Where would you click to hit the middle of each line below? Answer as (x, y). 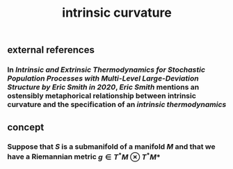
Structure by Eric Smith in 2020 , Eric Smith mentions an (103, 87)
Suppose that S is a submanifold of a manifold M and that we (111, 147)
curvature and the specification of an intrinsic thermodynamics (117, 104)
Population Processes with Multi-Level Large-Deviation (103, 79)
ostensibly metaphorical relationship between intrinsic (102, 96)
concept (26, 127)
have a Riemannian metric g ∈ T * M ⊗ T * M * (84, 156)
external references (51, 50)
